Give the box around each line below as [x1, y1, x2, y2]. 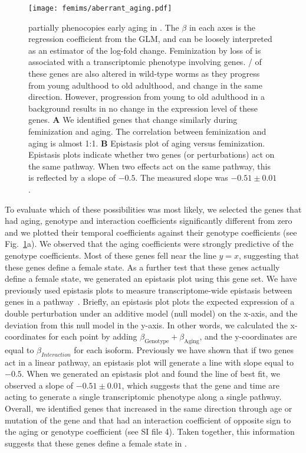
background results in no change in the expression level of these [28, 102, 258, 114]
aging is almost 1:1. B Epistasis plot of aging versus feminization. [28, 136, 265, 149]
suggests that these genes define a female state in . [5, 436, 187, 449]
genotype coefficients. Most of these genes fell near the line [5, 249, 216, 261]
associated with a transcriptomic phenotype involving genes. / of [28, 56, 262, 68]
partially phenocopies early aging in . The [28, 21, 179, 33]
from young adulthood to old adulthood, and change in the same [28, 79, 262, 91]
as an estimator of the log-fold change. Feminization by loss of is [28, 44, 261, 56]
